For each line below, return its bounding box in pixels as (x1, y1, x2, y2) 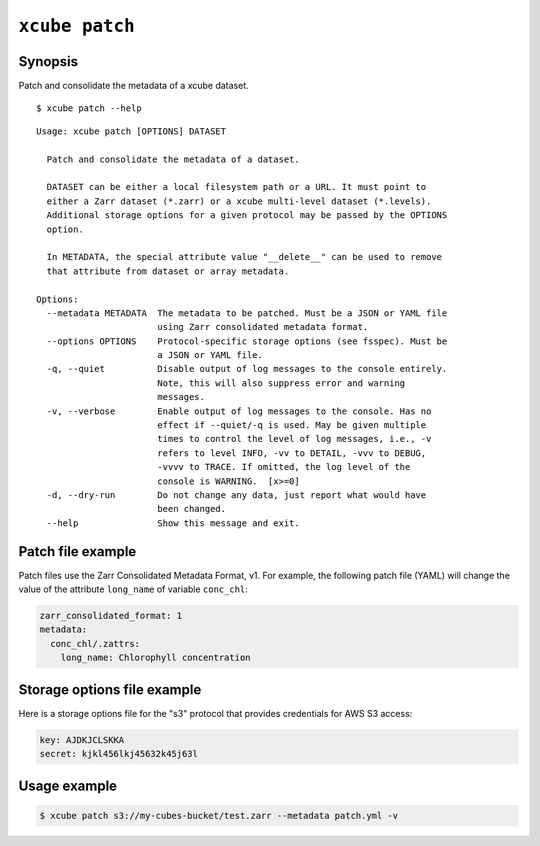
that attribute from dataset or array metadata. (46, 265, 290, 277)
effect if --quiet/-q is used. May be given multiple (156, 420, 427, 431)
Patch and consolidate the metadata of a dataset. (46, 153, 300, 165)
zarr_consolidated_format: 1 (39, 610, 183, 622)
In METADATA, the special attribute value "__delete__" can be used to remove (46, 251, 443, 263)
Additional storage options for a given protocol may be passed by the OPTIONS (46, 210, 448, 221)
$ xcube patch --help (36, 103, 142, 114)
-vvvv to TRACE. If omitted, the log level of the (156, 461, 411, 473)
